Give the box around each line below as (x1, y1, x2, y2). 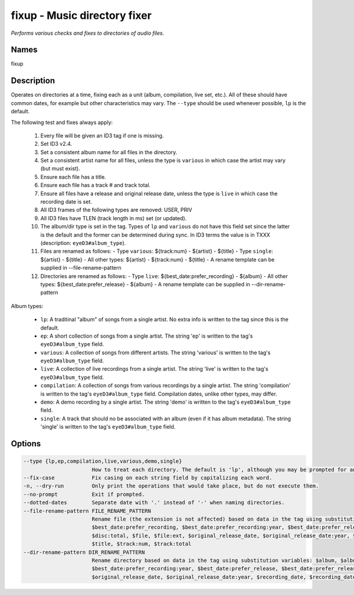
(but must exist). (40, 165, 80, 172)
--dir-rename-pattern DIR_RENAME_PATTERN (23, 549, 145, 555)
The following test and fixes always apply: (11, 119, 113, 126)
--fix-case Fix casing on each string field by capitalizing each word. (23, 474, 273, 481)
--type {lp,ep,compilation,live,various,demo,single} (23, 458, 182, 465)
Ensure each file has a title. (40, 173, 106, 180)
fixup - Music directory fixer (11, 9, 152, 22)
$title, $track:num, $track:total (91, 541, 192, 547)
